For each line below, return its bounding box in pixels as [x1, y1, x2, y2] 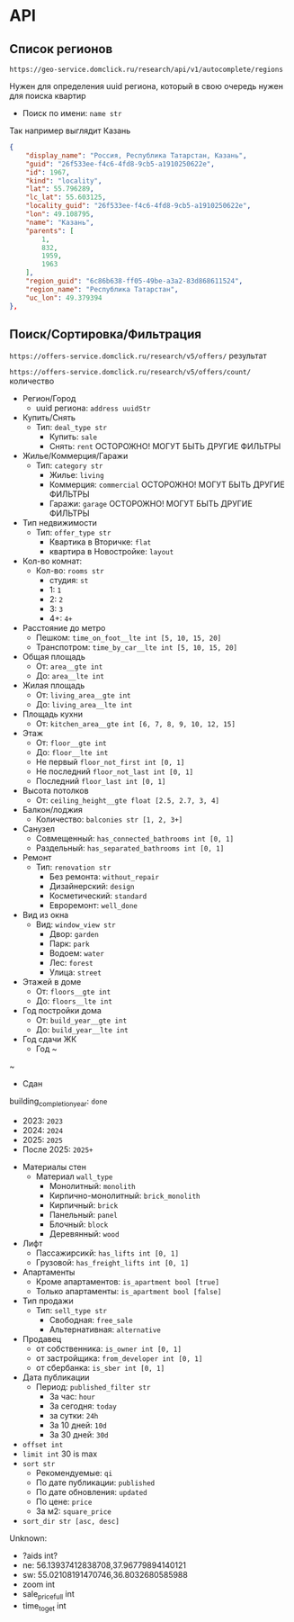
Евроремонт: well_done [49, 900, 138, 911]
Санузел [22, 824, 56, 834]
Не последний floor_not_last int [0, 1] [35, 766, 194, 777]
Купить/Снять [22, 412, 76, 423]
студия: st [49, 575, 89, 586]
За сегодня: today [49, 1401, 117, 1411]
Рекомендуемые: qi [35, 1468, 113, 1479]
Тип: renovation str [35, 861, 111, 873]
